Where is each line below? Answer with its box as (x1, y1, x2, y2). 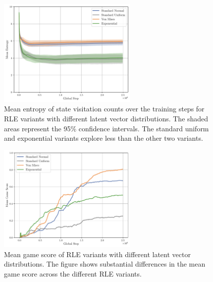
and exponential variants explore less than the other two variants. (4, 133, 203, 143)
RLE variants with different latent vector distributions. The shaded (4, 113, 209, 123)
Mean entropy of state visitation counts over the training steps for (4, 103, 205, 114)
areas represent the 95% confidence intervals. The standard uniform (4, 123, 209, 133)
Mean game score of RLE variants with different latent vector (4, 249, 191, 259)
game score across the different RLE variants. (4, 269, 142, 279)
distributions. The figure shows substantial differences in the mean (4, 259, 206, 269)
